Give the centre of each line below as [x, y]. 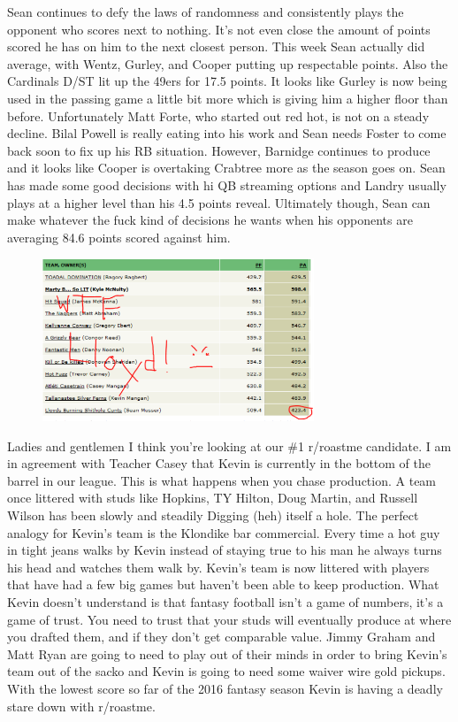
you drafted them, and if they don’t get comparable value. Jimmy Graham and [221, 637]
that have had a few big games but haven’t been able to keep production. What [223, 584]
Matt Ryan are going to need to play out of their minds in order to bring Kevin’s [227, 653]
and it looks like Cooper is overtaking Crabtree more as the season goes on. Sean [226, 168]
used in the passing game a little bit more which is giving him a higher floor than [228, 98]
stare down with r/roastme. [81, 706]
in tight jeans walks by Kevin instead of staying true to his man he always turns [225, 550]
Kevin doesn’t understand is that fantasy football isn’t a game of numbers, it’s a [225, 602]
